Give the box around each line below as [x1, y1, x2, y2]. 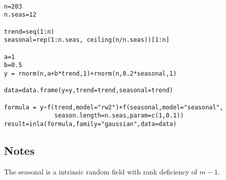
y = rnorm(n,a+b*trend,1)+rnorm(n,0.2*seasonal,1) [4, 70, 177, 77]
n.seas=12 [4, 11, 37, 19]
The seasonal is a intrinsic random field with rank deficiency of [4, 166, 197, 176]
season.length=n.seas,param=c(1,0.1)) [54, 112, 184, 119]
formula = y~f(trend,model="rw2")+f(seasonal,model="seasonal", [4, 103, 223, 111]
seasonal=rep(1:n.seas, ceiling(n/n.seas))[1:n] [4, 36, 170, 44]
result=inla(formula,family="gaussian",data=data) [4, 120, 177, 128]
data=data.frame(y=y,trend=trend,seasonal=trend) [4, 87, 173, 94]
